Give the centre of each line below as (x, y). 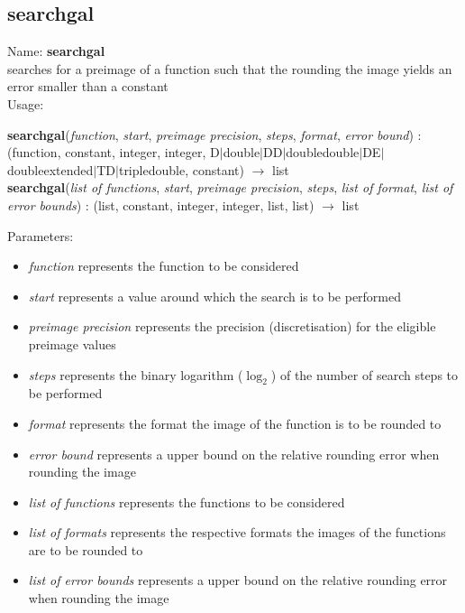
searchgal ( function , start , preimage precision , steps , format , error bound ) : (214, 134)
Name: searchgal (56, 51)
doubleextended (50, 169)
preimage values (72, 344)
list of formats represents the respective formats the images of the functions (237, 532)
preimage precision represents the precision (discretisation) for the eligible (232, 326)
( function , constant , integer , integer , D (114, 152)
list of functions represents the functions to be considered (187, 502)
